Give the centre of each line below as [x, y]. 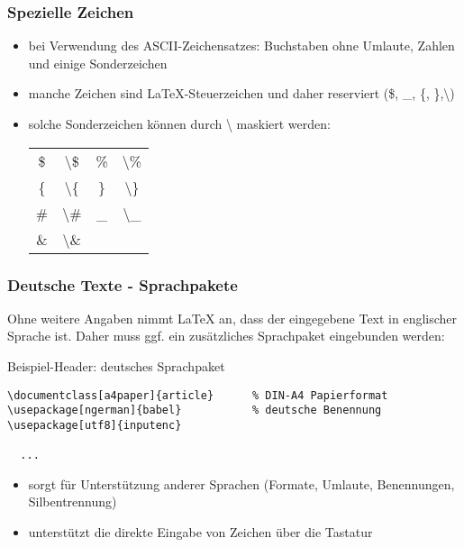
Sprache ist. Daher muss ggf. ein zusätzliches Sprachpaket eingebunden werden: [226, 336]
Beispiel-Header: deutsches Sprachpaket [116, 366]
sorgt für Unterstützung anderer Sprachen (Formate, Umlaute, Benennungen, [241, 483]
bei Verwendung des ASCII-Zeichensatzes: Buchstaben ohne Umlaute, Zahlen [241, 46]
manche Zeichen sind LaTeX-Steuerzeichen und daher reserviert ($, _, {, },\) [241, 93]
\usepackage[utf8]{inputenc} [95, 425]
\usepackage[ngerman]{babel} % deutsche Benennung [195, 410]
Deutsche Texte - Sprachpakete [123, 284]
